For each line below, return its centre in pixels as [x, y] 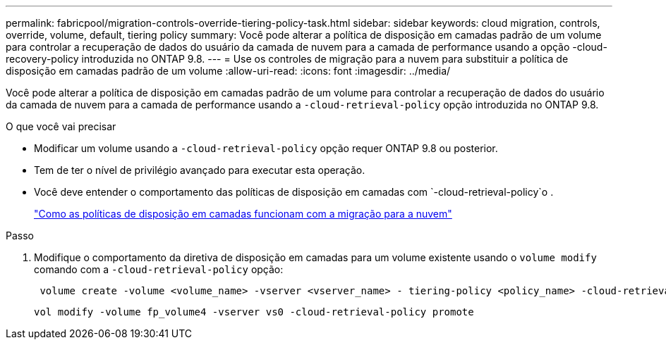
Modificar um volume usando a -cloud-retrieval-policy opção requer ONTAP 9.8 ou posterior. [266, 148]
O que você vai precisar [61, 126]
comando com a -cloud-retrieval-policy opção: [159, 269]
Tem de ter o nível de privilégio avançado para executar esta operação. [200, 170]
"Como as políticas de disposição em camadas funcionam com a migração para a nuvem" [243, 214]
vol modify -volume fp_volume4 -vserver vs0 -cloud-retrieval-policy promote [254, 312]
